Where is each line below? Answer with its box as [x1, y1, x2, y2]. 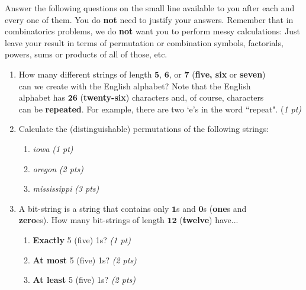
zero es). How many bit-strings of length [18, 214, 165, 226]
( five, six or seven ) [192, 67, 266, 80]
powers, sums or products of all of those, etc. [5, 48, 168, 60]
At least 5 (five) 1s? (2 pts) [33, 273, 136, 286]
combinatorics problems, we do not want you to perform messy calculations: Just [5, 25, 300, 37]
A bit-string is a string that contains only [18, 202, 169, 214]
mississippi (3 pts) [33, 182, 99, 195]
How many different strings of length [18, 67, 152, 80]
